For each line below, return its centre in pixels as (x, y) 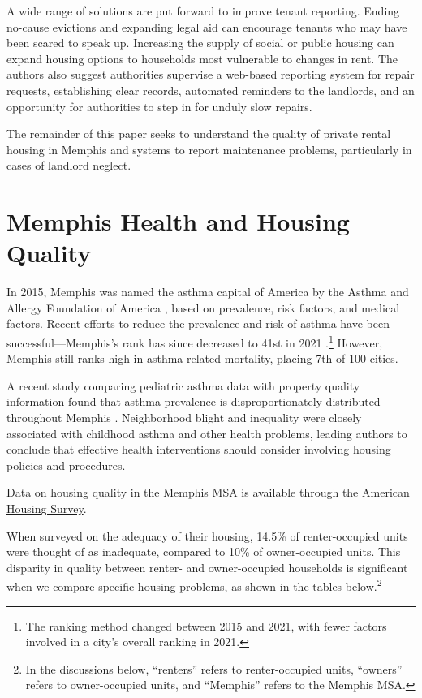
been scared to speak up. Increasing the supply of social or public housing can (200, 43)
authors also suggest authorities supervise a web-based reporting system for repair (211, 74)
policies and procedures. (66, 465)
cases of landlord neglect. (69, 165)
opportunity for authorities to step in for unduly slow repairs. (159, 106)
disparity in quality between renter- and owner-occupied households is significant (207, 567)
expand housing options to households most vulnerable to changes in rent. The (202, 58)
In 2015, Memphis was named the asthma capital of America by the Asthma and (208, 292)
